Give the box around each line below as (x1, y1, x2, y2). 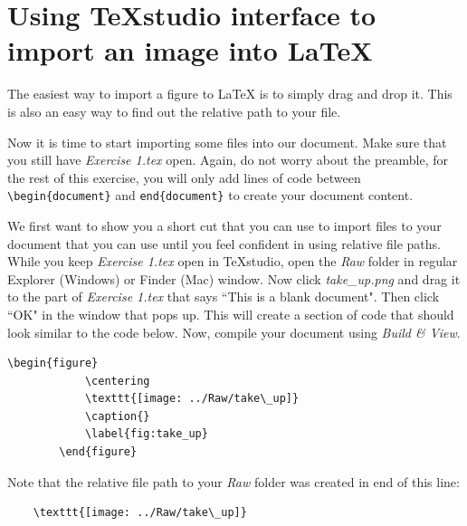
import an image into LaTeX (7, 32, 373, 69)
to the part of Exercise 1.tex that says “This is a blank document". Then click (7, 287, 440, 306)
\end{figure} (59, 445, 138, 459)
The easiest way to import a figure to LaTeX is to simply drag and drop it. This (7, 84, 453, 103)
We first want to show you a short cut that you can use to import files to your (7, 215, 442, 234)
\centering (84, 374, 150, 387)
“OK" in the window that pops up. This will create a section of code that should (7, 304, 454, 323)
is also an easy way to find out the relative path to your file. (7, 101, 341, 120)
